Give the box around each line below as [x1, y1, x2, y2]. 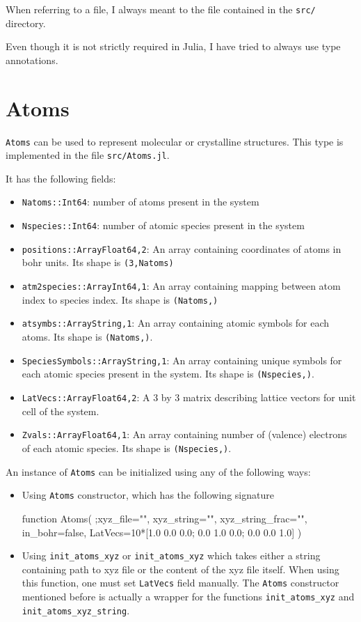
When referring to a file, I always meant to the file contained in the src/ [6, 2, 316, 16]
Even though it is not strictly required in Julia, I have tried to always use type [6, 39, 341, 54]
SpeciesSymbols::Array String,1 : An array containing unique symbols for [22, 352, 342, 367]
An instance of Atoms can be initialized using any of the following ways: [6, 464, 311, 479]
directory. [6, 15, 46, 30]
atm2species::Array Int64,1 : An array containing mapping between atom [22, 279, 341, 293]
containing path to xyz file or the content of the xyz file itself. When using [22, 561, 339, 576]
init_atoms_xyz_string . [22, 602, 130, 617]
